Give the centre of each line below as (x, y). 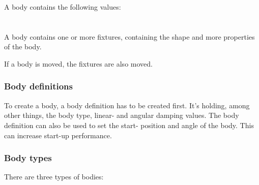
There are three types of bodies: (54, 177)
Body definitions (38, 86)
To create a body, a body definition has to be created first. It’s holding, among (127, 105)
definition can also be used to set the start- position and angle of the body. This (129, 125)
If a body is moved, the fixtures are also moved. (78, 63)
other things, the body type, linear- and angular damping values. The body (122, 115)
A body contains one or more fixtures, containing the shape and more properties (129, 36)
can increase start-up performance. (58, 135)
